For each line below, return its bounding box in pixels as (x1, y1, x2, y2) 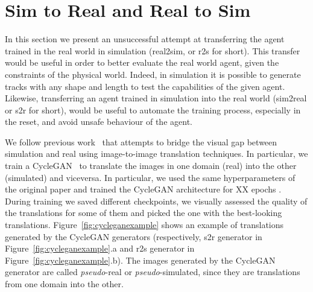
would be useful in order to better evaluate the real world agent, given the (5, 56, 279, 69)
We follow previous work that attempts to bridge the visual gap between (5, 135, 277, 148)
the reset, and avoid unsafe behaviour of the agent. (5, 115, 192, 128)
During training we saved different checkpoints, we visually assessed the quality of (5, 194, 308, 207)
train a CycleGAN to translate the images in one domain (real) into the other (5, 159, 297, 172)
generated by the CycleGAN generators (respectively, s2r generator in (5, 230, 262, 243)
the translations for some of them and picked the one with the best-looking (5, 206, 282, 219)
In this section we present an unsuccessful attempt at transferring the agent (5, 33, 285, 45)
